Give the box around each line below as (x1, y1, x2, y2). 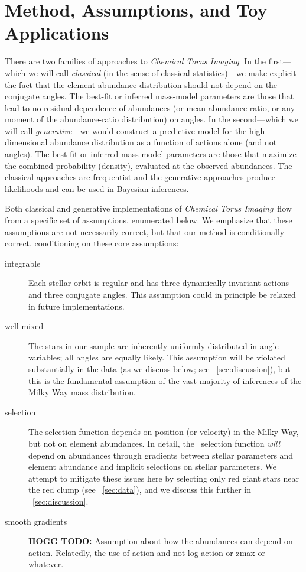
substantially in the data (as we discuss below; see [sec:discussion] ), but (28, 362, 291, 375)
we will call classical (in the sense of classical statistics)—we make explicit (28, 66, 297, 79)
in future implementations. (28, 300, 125, 312)
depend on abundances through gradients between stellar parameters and (28, 448, 294, 461)
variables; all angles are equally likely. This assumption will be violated (28, 351, 285, 363)
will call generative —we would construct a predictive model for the (5, 124, 247, 136)
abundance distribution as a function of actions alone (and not (50, 136, 277, 148)
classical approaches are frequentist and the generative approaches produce (5, 171, 275, 183)
